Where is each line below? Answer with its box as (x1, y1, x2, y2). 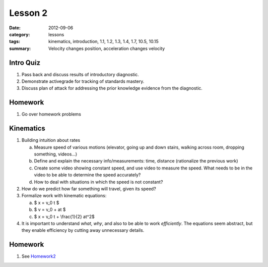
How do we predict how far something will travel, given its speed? (21, 186, 156, 192)
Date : (9, 25, 21, 31)
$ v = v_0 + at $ (34, 207, 66, 213)
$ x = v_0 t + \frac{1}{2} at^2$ (34, 214, 95, 219)
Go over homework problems (21, 111, 81, 117)
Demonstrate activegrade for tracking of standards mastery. (21, 78, 144, 84)
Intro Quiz (9, 58, 41, 67)
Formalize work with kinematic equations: (21, 193, 107, 199)
